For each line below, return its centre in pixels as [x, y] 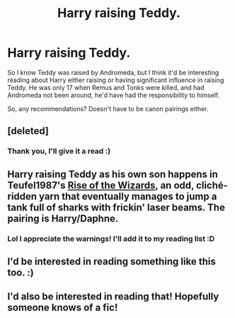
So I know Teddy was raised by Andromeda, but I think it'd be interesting [113, 72]
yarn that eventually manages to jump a [128, 196]
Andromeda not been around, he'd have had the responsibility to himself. [114, 95]
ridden [22, 196]
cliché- [212, 185]
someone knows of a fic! [63, 308]
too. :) [21, 272]
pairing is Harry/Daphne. [63, 218]
